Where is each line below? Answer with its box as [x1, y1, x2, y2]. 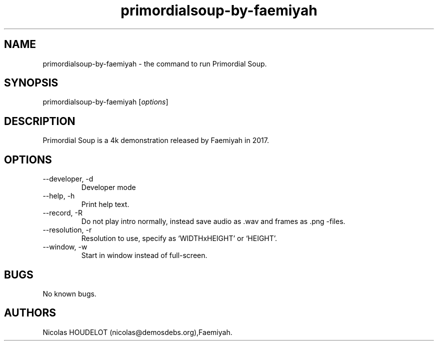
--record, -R [42, 208, 82, 217]
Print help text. [81, 200, 129, 209]
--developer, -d [42, 174, 93, 183]
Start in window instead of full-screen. [81, 251, 207, 260]
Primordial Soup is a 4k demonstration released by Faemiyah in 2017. [42, 136, 269, 145]
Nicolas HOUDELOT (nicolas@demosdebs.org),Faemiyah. [42, 327, 232, 336]
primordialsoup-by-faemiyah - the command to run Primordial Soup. [42, 59, 267, 68]
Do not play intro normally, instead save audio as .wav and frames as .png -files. [81, 217, 345, 226]
